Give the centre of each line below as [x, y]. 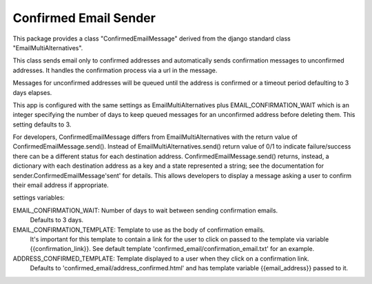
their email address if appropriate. [61, 185]
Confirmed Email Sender [84, 18]
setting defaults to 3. [42, 124]
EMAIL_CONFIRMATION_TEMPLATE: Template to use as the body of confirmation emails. [139, 230]
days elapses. [32, 92]
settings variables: [39, 198]
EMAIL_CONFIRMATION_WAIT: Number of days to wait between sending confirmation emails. [145, 210]
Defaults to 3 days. [57, 220]
